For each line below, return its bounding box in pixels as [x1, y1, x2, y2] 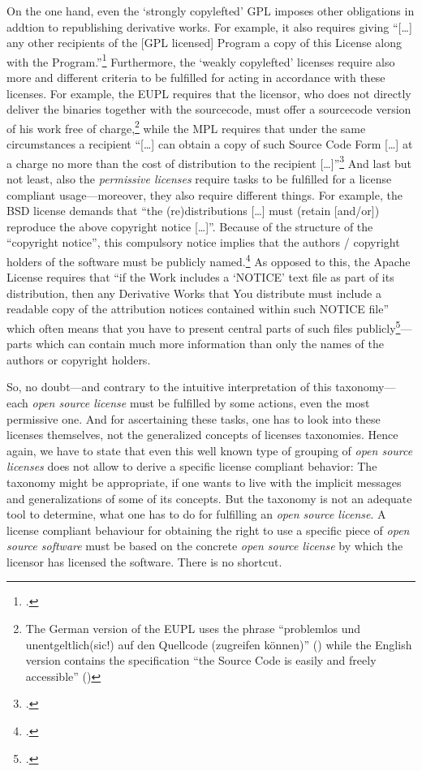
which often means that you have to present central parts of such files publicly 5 [6, 317, 401, 336]
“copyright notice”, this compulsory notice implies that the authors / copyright [6, 234, 400, 251]
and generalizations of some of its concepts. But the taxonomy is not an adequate [6, 489, 412, 506]
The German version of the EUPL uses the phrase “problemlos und [25, 620, 361, 637]
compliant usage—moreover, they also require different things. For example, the [6, 186, 403, 203]
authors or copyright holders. [6, 351, 151, 368]
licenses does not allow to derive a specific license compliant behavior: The [6, 458, 377, 475]
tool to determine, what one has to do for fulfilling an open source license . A [6, 506, 386, 523]
